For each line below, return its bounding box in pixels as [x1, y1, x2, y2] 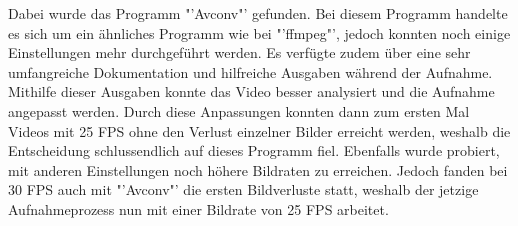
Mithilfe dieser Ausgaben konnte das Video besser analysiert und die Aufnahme [8, 81, 495, 102]
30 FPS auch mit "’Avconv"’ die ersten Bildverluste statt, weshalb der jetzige [8, 179, 479, 200]
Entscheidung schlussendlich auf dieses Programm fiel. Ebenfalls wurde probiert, [8, 140, 500, 161]
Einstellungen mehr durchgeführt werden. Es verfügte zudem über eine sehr [8, 42, 471, 63]
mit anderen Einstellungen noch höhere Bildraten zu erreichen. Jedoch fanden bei [8, 159, 508, 180]
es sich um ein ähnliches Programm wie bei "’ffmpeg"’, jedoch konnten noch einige [8, 22, 511, 43]
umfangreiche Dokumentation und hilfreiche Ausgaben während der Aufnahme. [8, 61, 493, 82]
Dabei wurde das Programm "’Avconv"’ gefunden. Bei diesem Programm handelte [8, 3, 508, 23]
